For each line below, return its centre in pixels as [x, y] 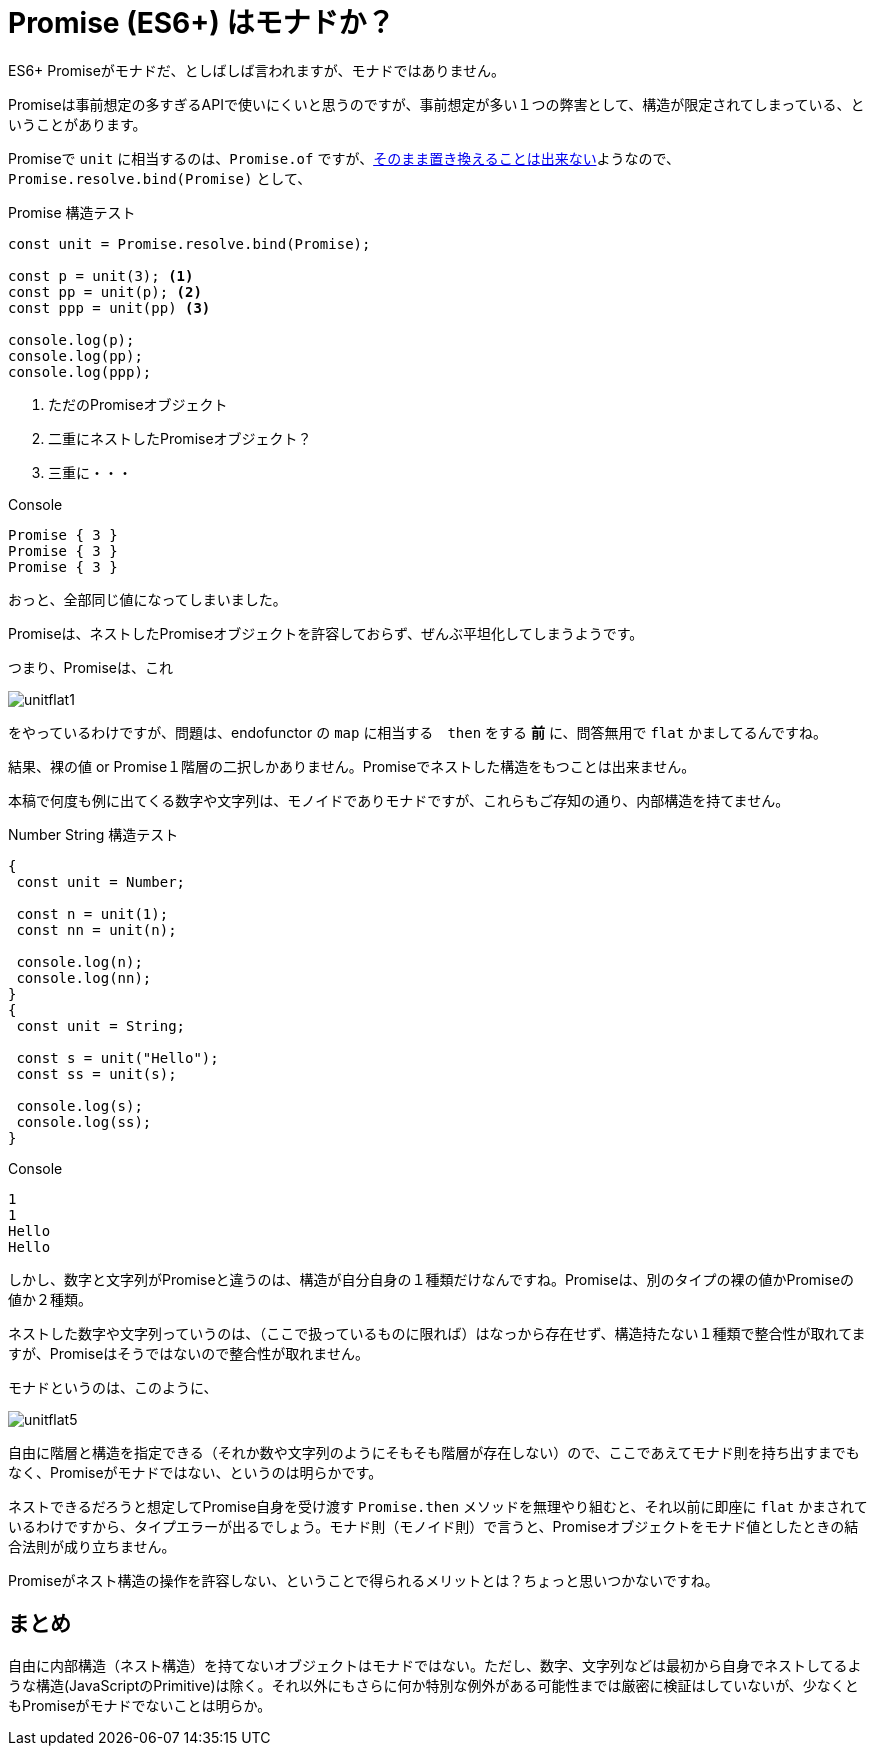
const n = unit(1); [92, 913]
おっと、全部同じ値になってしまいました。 [147, 599]
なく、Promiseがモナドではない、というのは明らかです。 [195, 1472]
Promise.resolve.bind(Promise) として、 [160, 178]
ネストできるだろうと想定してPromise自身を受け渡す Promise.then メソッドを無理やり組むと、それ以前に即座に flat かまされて [438, 1506]
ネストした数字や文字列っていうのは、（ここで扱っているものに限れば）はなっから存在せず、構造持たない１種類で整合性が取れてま [437, 1333]
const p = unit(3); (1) [101, 275]
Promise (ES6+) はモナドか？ [201, 23]
